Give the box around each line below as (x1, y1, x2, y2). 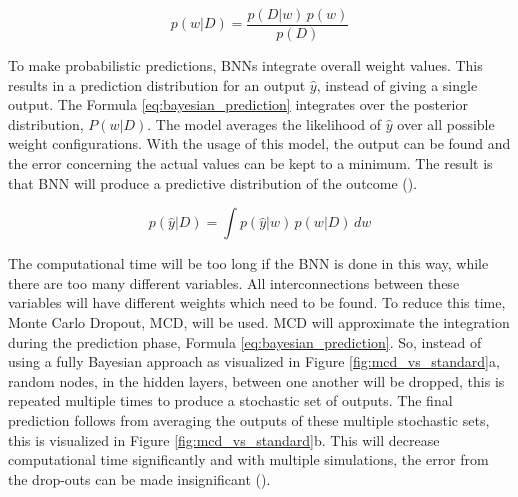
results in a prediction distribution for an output (8, 74, 306, 95)
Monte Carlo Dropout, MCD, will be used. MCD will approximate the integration (8, 312, 510, 332)
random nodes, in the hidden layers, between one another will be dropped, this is (8, 370, 505, 391)
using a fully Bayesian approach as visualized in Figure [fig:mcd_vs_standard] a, (8, 351, 500, 372)
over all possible (397, 113, 495, 134)
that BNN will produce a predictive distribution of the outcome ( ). (8, 172, 418, 193)
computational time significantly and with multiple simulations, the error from (8, 449, 489, 470)
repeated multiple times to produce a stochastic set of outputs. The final (8, 390, 453, 411)
